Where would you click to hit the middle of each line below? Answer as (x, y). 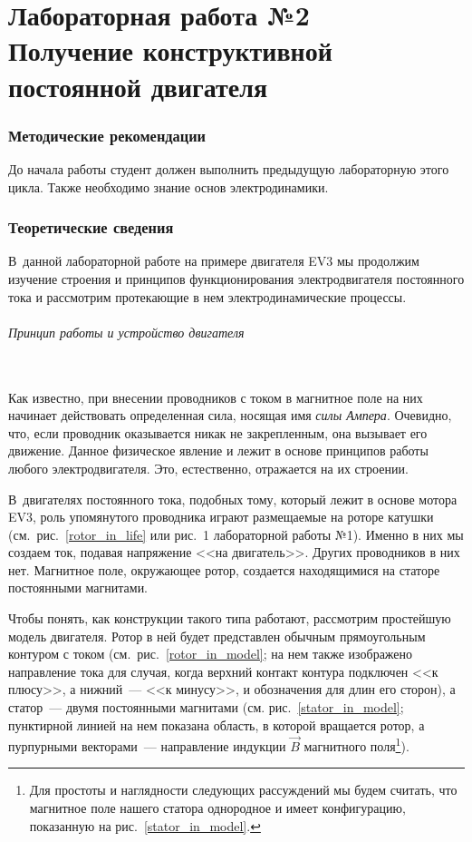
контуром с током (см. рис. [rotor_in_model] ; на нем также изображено (211, 654)
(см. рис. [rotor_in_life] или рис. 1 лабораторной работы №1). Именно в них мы (236, 534)
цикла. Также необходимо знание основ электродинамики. (169, 186)
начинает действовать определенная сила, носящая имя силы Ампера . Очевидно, (230, 415)
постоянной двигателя (138, 86)
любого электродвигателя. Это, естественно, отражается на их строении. (208, 468)
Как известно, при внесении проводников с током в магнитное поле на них (216, 397)
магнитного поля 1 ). (356, 744)
